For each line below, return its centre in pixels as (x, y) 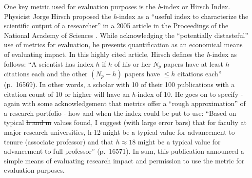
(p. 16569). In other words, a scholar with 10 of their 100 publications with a (119, 84)
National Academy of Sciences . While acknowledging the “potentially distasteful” (126, 35)
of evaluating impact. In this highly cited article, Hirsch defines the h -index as (120, 54)
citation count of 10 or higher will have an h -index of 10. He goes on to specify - (124, 94)
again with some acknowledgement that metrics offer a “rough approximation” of (125, 103)
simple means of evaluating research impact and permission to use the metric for (124, 160)
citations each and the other (46, 74)
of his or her (133, 63)
